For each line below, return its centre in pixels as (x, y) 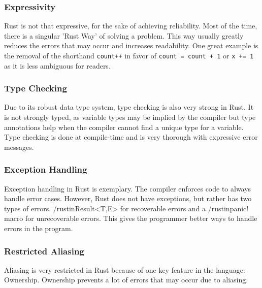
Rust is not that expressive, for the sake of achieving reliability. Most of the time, (131, 26)
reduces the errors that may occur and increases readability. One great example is (131, 45)
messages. (19, 147)
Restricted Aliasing (44, 251)
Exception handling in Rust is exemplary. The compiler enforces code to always (128, 188)
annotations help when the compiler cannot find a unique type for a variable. (124, 127)
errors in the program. (39, 228)
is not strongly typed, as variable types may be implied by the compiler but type (130, 117)
